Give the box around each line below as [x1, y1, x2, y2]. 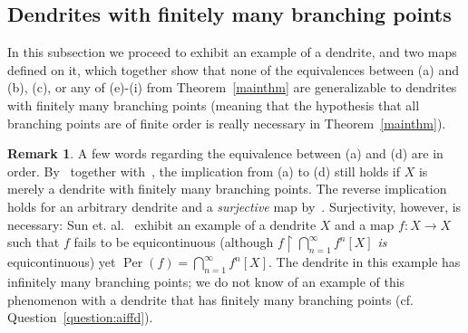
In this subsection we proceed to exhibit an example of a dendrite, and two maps [7, 43, 457, 62]
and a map [335, 214, 395, 233]
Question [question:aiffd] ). [7, 308, 153, 327]
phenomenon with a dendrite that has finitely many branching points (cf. [7, 290, 414, 309]
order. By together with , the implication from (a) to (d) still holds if [7, 161, 400, 180]
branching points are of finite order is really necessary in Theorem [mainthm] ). [7, 113, 446, 132]
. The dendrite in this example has [268, 252, 461, 271]
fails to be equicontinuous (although [73, 233, 274, 252]
